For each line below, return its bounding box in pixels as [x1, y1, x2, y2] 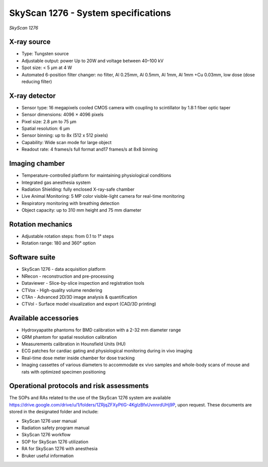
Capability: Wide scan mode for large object [21, 139, 112, 145]
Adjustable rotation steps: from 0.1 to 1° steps [21, 233, 114, 239]
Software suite [9, 253, 56, 262]
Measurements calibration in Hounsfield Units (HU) [21, 341, 126, 347]
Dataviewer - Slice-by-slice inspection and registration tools [21, 280, 144, 286]
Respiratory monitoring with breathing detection [21, 200, 120, 206]
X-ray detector [9, 91, 56, 100]
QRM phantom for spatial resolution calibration [21, 334, 117, 340]
